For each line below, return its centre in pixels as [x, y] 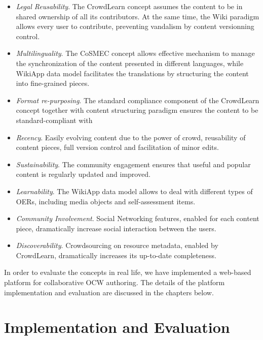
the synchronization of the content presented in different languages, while [130, 63]
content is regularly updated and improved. [83, 174]
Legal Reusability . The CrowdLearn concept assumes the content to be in [129, 6]
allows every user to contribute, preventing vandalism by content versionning [135, 26]
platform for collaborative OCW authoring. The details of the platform [115, 282]
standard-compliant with [54, 120]
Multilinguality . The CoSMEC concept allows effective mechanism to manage [135, 53]
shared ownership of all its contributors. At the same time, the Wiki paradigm [138, 16]
